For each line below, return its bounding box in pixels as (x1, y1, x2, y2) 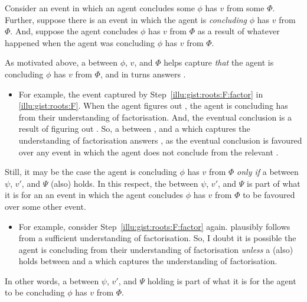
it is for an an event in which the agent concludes (5, 189, 183, 201)
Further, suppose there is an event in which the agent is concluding (5, 13, 247, 25)
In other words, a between (5, 274, 99, 287)
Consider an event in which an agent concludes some (5, 2, 195, 14)
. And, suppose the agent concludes (10, 25, 138, 37)
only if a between (237, 165, 299, 178)
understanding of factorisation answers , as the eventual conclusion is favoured (18, 134, 302, 146)
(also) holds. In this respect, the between (50, 177, 198, 189)
